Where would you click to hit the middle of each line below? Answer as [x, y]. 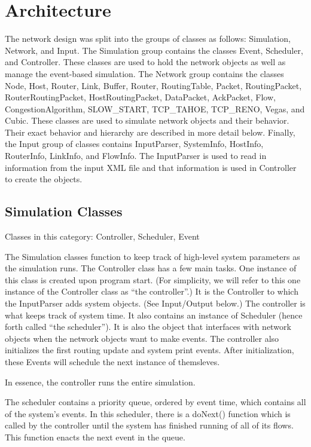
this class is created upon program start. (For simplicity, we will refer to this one [153, 279]
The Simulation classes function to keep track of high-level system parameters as [153, 256]
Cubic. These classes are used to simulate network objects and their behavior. [147, 120]
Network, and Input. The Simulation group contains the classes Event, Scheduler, [154, 50]
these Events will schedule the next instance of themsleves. [112, 361]
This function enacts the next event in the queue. [95, 437]
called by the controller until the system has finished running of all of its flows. [149, 425]
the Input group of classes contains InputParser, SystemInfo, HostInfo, [134, 144]
